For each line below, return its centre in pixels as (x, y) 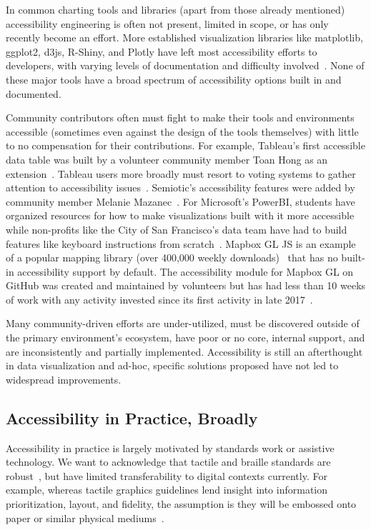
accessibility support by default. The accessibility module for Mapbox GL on (185, 271)
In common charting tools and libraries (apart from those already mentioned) (175, 9)
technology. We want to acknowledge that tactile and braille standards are (168, 462)
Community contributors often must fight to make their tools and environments (180, 117)
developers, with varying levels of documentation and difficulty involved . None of (185, 65)
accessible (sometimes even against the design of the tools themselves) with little (182, 131)
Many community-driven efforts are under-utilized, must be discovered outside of (183, 323)
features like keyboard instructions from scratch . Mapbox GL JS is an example (181, 243)
